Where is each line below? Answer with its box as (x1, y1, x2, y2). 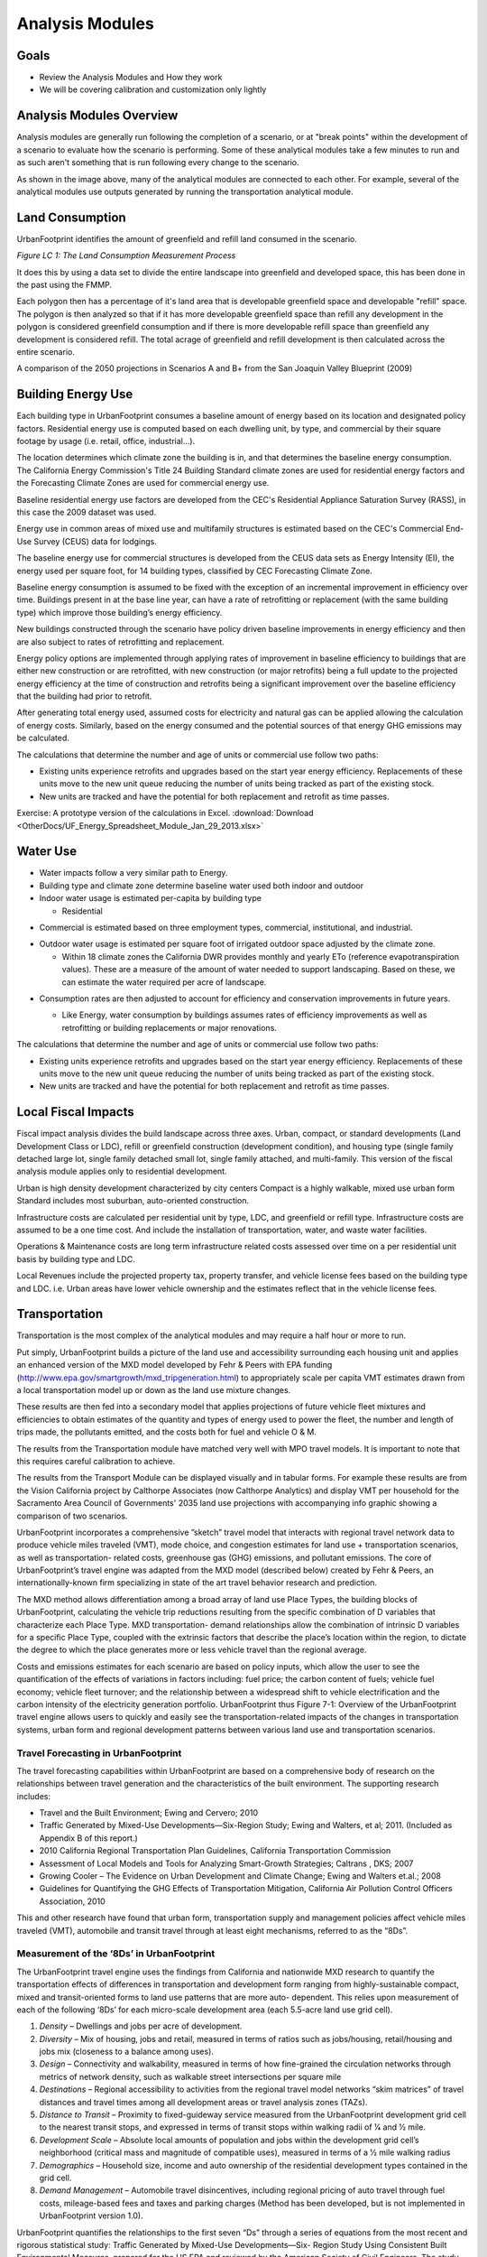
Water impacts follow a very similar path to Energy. (39, 868, 228, 878)
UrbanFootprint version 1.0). (39, 2210, 143, 2221)
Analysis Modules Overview (16, 108, 179, 124)
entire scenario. (16, 346, 76, 357)
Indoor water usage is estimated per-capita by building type (39, 893, 262, 904)
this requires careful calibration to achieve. (16, 1455, 176, 1466)
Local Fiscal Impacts (16, 1104, 134, 1119)
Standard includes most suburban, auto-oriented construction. (16, 1195, 250, 1206)
